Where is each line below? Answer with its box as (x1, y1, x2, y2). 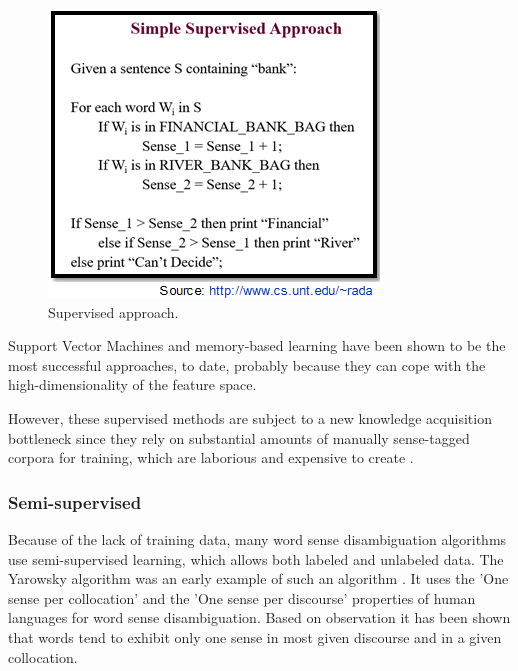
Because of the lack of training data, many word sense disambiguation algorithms (8, 528, 507, 549)
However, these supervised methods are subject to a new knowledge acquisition (8, 407, 492, 428)
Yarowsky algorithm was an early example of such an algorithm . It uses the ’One (8, 568, 509, 589)
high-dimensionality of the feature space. (8, 374, 257, 395)
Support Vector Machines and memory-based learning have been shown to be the (8, 335, 506, 356)
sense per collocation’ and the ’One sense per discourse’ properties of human (8, 587, 476, 608)
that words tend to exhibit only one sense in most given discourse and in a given (8, 626, 502, 647)
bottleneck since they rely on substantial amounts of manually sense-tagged (8, 427, 470, 448)
